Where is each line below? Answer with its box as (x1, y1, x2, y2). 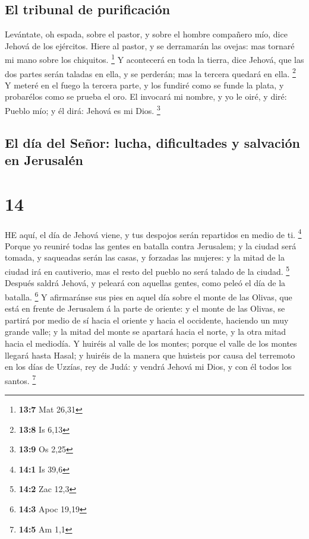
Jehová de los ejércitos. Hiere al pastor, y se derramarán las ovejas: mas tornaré (5, 39, 295, 52)
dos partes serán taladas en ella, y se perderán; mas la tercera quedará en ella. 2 (5, 65, 296, 80)
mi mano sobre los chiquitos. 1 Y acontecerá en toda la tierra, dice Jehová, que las (5, 52, 304, 66)
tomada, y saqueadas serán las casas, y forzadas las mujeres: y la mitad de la (5, 251, 285, 264)
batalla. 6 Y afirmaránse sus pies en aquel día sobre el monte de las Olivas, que (5, 288, 292, 303)
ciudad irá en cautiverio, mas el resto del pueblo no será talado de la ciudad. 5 (5, 264, 290, 277)
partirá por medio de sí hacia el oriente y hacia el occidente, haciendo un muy (5, 313, 289, 326)
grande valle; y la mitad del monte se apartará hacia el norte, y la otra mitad (5, 325, 286, 338)
